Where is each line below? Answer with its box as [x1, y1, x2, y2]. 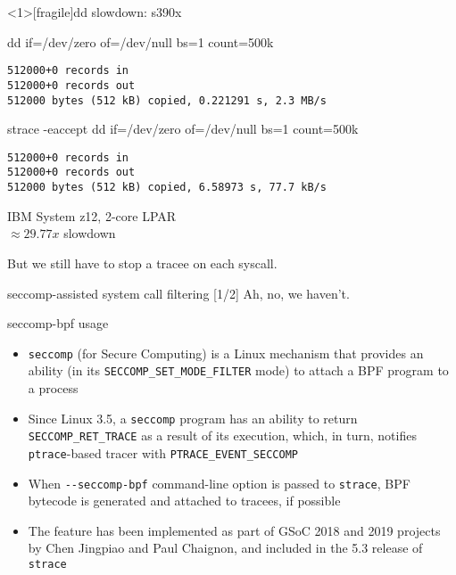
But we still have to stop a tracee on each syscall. [7, 253, 278, 272]
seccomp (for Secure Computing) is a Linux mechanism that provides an [28, 343, 424, 362]
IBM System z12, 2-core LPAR [7, 206, 177, 225]
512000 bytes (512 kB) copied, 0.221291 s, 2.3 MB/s [7, 94, 327, 107]
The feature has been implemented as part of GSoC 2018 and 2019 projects [28, 521, 441, 539]
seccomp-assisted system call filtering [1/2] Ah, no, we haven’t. [7, 283, 350, 302]
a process [28, 379, 79, 397]
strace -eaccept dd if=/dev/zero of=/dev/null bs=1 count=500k [7, 119, 359, 138]
